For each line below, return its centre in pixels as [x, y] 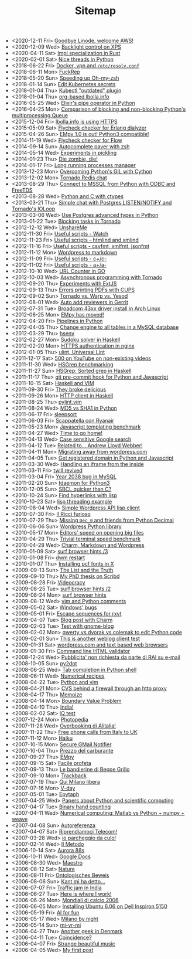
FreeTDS [22, 190]
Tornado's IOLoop [33, 209]
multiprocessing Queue [40, 115]
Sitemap [95, 11]
